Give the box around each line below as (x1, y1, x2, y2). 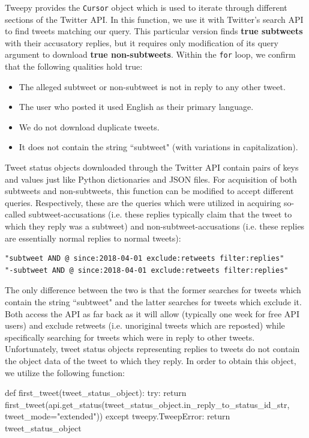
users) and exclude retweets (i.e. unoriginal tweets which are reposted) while (5, 319, 285, 332)
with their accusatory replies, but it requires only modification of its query (5, 36, 278, 49)
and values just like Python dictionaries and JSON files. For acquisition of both (5, 172, 297, 185)
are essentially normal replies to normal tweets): (5, 231, 181, 244)
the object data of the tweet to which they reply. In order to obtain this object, (5, 354, 296, 367)
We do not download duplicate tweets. (19, 120, 160, 133)
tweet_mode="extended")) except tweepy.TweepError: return (5, 410, 230, 422)
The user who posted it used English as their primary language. (19, 100, 254, 113)
